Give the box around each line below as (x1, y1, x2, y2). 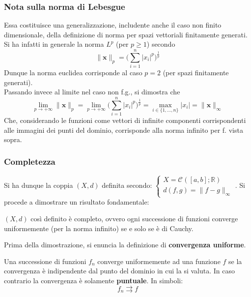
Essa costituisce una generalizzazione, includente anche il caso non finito (4, 20, 222, 30)
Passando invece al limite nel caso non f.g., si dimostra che (4, 87, 180, 97)
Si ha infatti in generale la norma (4, 39, 104, 49)
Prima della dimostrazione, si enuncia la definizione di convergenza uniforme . (4, 239, 246, 250)
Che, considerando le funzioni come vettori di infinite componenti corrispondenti (4, 115, 246, 125)
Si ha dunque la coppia (4, 180, 73, 190)
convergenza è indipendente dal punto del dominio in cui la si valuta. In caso (4, 266, 235, 276)
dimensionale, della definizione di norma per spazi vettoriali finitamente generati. (4, 29, 248, 39)
